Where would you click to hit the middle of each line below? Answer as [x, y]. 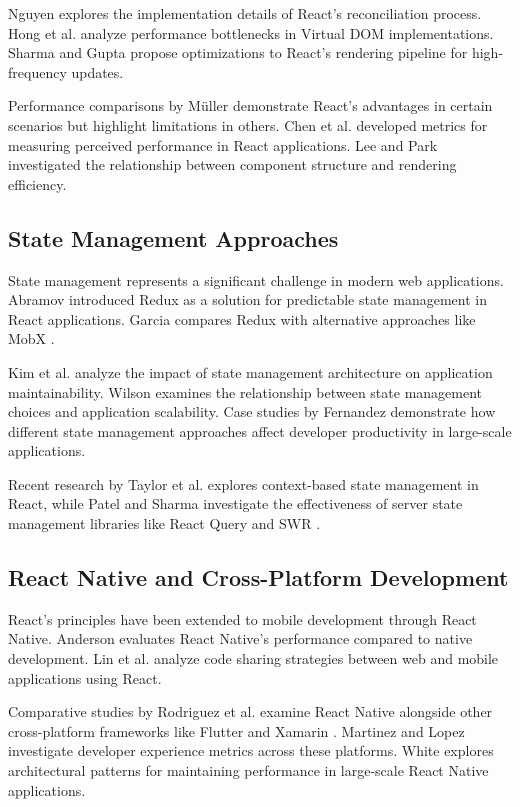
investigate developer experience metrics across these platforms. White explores [251, 750]
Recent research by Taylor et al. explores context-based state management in [243, 483]
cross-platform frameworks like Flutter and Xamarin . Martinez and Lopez [236, 730]
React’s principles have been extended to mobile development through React [242, 618]
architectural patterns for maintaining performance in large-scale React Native [248, 770]
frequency [37, 71]
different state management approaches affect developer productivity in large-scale [260, 430]
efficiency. [37, 183]
